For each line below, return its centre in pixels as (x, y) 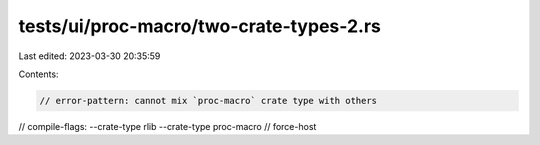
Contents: (38, 74)
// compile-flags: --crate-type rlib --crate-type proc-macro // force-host (167, 126)
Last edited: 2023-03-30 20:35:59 (89, 56)
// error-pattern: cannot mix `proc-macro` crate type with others (208, 100)
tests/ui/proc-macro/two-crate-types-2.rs (200, 26)
